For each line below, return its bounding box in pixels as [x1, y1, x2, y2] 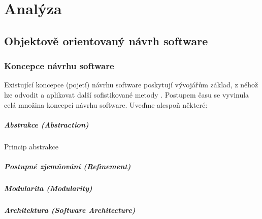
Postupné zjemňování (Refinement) [4, 161, 131, 171]
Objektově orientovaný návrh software [4, 33, 208, 48]
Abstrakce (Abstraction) [4, 119, 89, 130]
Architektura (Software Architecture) [4, 204, 136, 215]
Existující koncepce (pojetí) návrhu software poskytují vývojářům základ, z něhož [4, 79, 258, 90]
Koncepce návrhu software [4, 59, 114, 72]
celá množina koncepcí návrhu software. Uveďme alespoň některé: [4, 99, 208, 110]
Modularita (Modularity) [4, 182, 92, 193]
